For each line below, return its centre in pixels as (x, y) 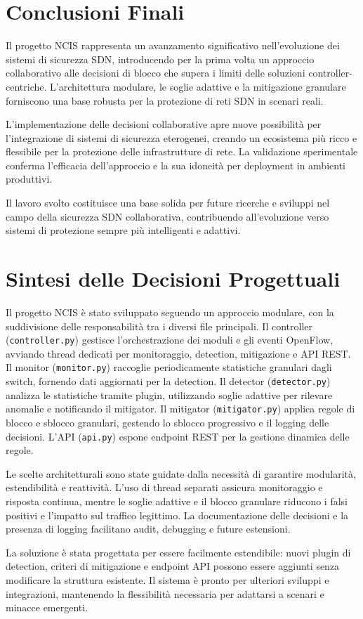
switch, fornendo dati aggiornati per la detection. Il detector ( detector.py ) (168, 381)
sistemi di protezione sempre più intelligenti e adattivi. (123, 230)
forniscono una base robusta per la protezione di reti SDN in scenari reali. (165, 100)
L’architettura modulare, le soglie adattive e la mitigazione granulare (198, 86)
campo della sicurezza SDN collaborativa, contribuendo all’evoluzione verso (167, 216)
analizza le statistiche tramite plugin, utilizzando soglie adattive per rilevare (169, 395)
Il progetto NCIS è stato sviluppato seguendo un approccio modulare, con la (170, 312)
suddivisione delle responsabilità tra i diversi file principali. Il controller (159, 326)
